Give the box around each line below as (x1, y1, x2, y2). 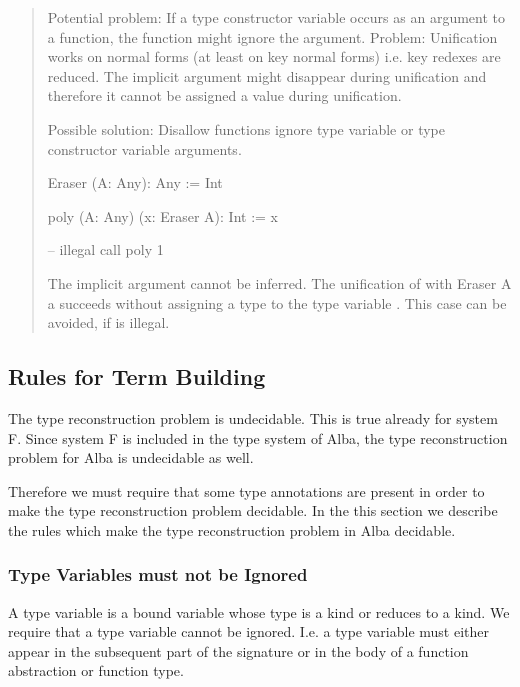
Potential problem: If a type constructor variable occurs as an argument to (47, 7, 506, 27)
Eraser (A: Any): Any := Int (47, 172, 223, 193)
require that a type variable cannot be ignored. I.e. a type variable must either (8, 621, 489, 642)
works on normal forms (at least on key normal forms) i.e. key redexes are (47, 46, 501, 67)
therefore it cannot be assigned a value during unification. (47, 85, 402, 106)
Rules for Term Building (8, 361, 266, 392)
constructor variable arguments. (47, 138, 242, 159)
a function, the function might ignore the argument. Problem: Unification (47, 26, 498, 47)
